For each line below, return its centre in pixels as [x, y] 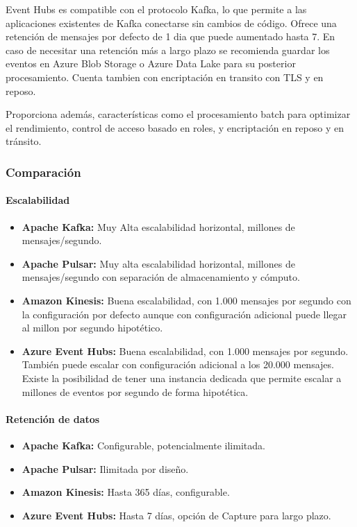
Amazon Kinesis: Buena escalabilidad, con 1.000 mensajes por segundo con [186, 300]
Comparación [43, 172]
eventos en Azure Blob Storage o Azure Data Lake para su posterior [151, 63]
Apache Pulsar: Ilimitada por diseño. [105, 468]
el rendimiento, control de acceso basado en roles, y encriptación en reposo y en [175, 127]
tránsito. [24, 141]
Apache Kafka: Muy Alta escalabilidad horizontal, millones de [158, 226]
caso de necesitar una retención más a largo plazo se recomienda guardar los [168, 50]
